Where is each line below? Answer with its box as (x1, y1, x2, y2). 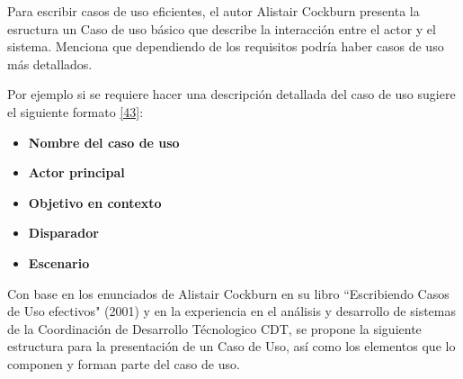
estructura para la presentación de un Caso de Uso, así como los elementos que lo (7, 337, 456, 356)
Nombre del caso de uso (28, 132, 180, 151)
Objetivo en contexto (28, 193, 162, 212)
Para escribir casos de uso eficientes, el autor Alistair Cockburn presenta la (7, 2, 420, 20)
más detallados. (7, 54, 93, 73)
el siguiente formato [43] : (7, 102, 144, 121)
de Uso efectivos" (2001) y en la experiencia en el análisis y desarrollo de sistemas (7, 302, 456, 320)
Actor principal (28, 163, 125, 182)
